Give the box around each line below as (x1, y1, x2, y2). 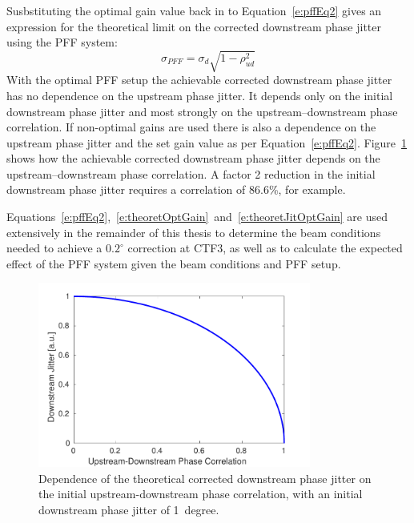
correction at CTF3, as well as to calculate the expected (127, 239, 403, 256)
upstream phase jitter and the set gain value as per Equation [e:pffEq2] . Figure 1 (6, 134, 408, 151)
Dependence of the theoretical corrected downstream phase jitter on (38, 469, 372, 486)
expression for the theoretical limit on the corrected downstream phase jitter (6, 18, 382, 34)
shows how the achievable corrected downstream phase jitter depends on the (6, 150, 380, 167)
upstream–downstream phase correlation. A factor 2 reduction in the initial (6, 165, 376, 182)
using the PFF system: (6, 34, 118, 50)
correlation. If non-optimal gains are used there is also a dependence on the (6, 119, 376, 135)
